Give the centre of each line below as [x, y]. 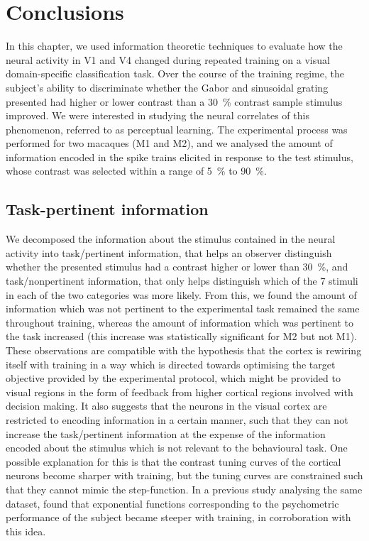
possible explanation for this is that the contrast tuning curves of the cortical [174, 461]
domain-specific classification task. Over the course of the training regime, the [175, 73]
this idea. [26, 531]
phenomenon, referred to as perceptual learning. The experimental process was [177, 129]
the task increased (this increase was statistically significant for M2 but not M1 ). [182, 336]
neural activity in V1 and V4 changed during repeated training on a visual [168, 59]
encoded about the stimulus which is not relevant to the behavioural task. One [177, 448]
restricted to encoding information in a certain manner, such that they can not [177, 419]
